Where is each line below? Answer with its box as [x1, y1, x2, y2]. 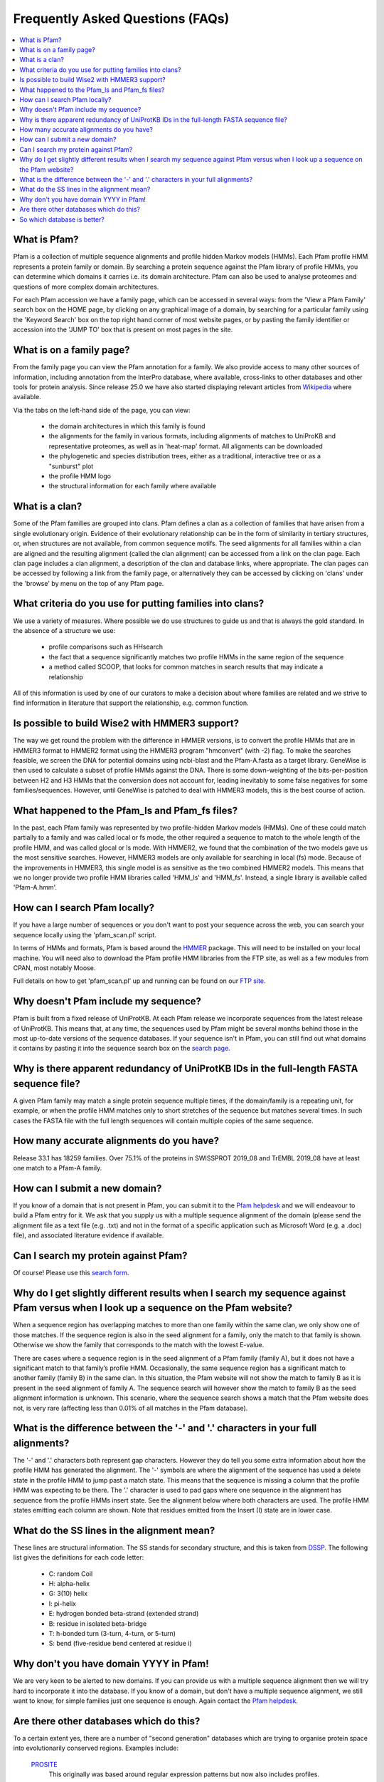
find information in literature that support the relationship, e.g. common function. [13, 699, 249, 707]
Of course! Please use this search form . [13, 1268, 129, 1277]
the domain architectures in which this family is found [48, 422, 206, 431]
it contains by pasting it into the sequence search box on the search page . [13, 1044, 230, 1053]
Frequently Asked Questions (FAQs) [13, 11, 230, 26]
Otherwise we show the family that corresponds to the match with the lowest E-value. [13, 1341, 265, 1349]
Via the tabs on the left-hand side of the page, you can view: [13, 406, 191, 414]
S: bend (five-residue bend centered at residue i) [48, 1639, 192, 1648]
